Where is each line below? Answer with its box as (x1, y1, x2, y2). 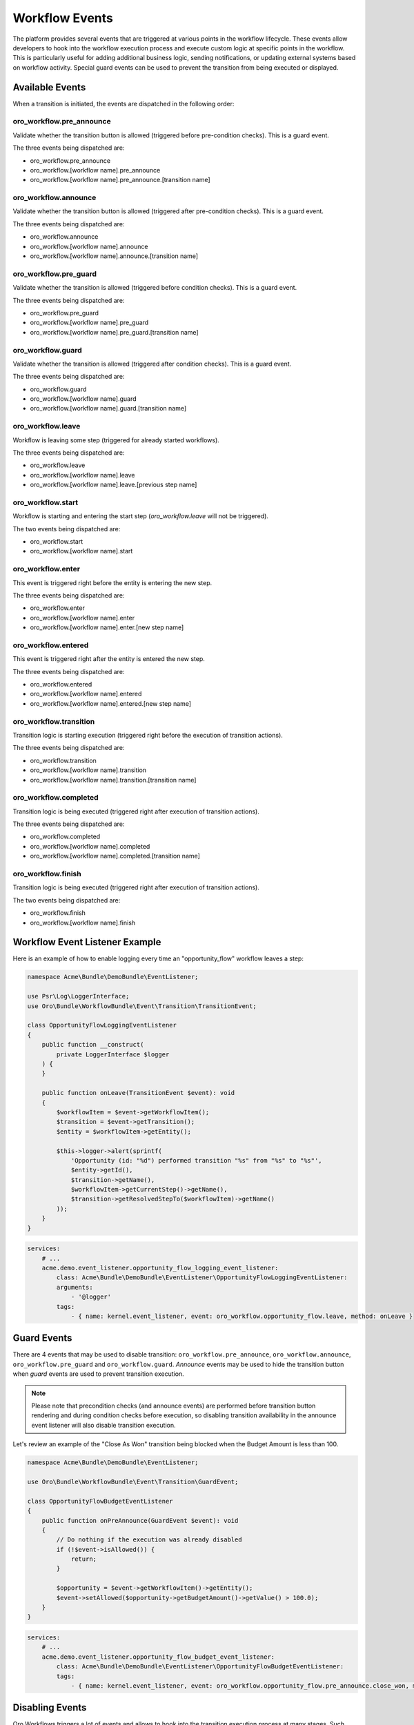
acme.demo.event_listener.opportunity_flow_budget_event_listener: (41, 1653, 275, 1661)
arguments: (56, 1283, 93, 1291)
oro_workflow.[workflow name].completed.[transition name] (30, 852, 200, 860)
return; (70, 1555, 97, 1563)
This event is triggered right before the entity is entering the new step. (12, 578, 213, 586)
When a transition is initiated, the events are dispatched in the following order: (12, 99, 235, 108)
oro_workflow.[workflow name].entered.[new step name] (30, 699, 192, 707)
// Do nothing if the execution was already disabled (56, 1536, 242, 1544)
